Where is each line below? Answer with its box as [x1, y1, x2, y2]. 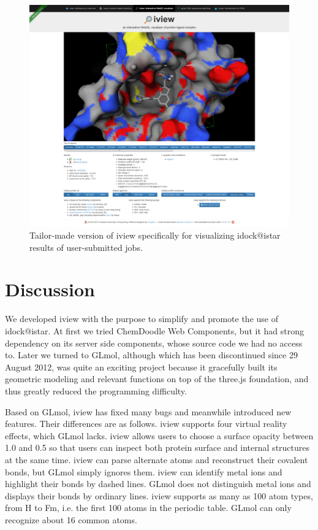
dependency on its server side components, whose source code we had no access [5, 336, 303, 349]
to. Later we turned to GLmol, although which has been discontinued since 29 [5, 348, 298, 361]
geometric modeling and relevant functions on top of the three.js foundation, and [5, 372, 309, 385]
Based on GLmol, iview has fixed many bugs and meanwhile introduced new [5, 405, 292, 418]
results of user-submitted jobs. [29, 240, 143, 253]
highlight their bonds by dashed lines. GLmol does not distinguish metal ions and [5, 477, 311, 490]
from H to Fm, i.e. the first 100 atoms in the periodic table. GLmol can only [5, 501, 292, 514]
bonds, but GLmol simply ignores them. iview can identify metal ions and [5, 465, 282, 478]
